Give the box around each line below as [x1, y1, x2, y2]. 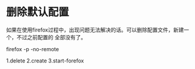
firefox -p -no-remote [6, 45, 60, 52]
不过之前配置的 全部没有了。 [16, 33, 86, 40]
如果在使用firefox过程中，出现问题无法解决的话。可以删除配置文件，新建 [6, 26, 184, 33]
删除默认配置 [6, 5, 70, 19]
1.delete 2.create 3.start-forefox [6, 57, 85, 64]
